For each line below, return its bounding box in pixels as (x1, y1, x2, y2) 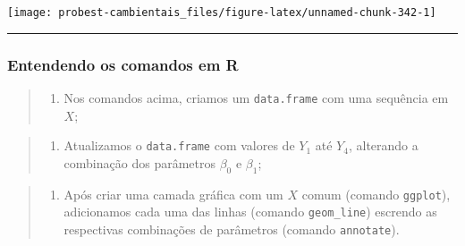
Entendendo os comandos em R (7, 53, 239, 75)
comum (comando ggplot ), (301, 184, 451, 203)
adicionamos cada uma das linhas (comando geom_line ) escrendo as (63, 202, 437, 221)
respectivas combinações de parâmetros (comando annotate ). (63, 219, 400, 238)
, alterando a (348, 136, 418, 155)
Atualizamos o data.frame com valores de (63, 136, 295, 155)
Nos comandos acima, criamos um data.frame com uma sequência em (63, 88, 449, 106)
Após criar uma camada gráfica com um (63, 184, 283, 203)
